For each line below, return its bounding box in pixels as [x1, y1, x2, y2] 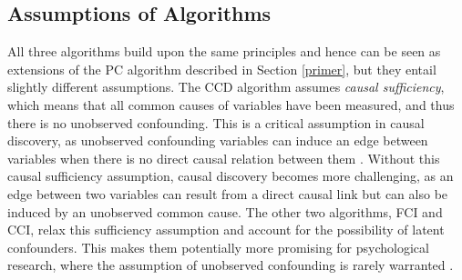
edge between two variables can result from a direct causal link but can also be [7, 184, 448, 203]
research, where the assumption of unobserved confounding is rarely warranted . [7, 255, 454, 275]
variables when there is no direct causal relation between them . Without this [7, 148, 440, 167]
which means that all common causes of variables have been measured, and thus [7, 95, 455, 114]
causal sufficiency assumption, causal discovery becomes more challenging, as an [7, 166, 454, 185]
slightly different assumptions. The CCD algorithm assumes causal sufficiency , [7, 77, 445, 96]
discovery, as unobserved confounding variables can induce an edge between [7, 131, 428, 150]
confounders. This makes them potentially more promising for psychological [7, 237, 429, 256]
